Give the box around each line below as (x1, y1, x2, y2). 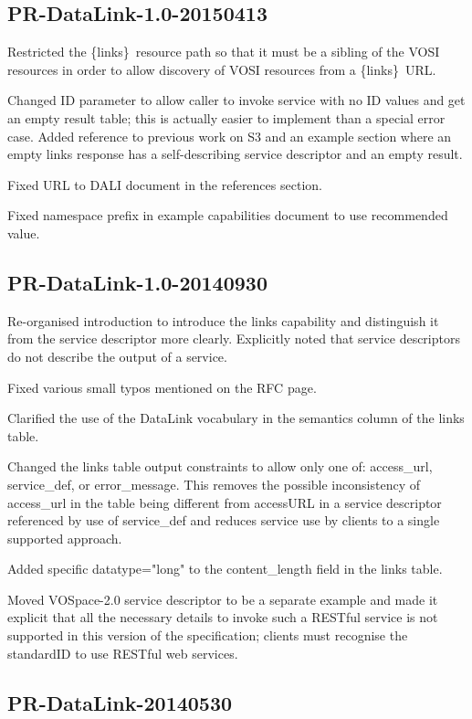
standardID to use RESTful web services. (7, 643, 238, 662)
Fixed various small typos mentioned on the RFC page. (7, 377, 317, 397)
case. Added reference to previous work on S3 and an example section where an (7, 126, 452, 145)
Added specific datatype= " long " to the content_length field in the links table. (7, 559, 443, 578)
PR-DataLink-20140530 (7, 688, 233, 716)
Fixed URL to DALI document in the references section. (7, 174, 322, 194)
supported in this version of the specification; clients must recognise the (7, 626, 408, 645)
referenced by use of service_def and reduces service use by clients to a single (7, 511, 440, 530)
